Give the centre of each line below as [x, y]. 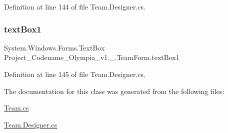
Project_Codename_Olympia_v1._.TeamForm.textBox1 [92, 57]
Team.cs [16, 108]
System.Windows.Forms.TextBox [54, 47]
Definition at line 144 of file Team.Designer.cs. [75, 6]
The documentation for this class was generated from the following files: [114, 91]
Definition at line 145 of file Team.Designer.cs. [75, 74]
